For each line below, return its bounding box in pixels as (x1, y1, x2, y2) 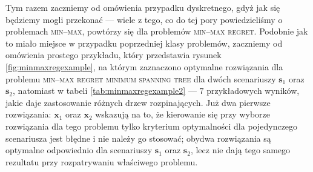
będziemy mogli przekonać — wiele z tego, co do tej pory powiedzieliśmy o (5, 13, 283, 25)
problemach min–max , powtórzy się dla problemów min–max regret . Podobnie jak (5, 25, 308, 38)
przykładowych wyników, (206, 84, 300, 97)
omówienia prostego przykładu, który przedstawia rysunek (5, 48, 222, 61)
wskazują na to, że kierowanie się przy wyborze (95, 108, 271, 121)
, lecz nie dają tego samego (190, 144, 291, 156)
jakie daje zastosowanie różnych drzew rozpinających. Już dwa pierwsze (5, 96, 271, 108)
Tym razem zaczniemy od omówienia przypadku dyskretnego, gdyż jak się (5, 1, 280, 13)
